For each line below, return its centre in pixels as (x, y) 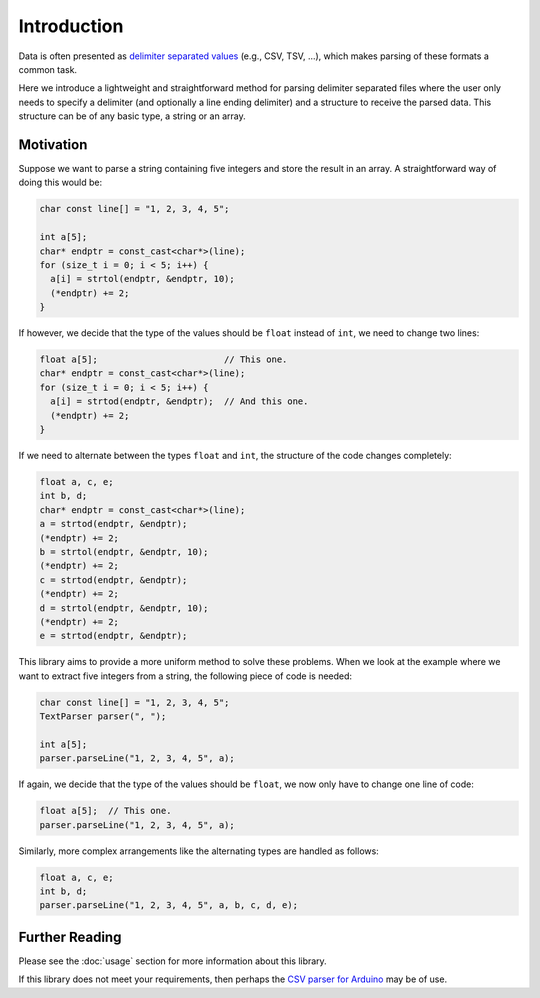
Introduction (71, 26)
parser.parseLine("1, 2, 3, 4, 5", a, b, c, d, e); (169, 905)
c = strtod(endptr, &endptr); (113, 579)
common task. (48, 69)
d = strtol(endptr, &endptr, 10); (124, 608)
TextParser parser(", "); (103, 716)
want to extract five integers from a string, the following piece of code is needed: (185, 676)
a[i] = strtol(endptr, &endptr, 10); (142, 279)
